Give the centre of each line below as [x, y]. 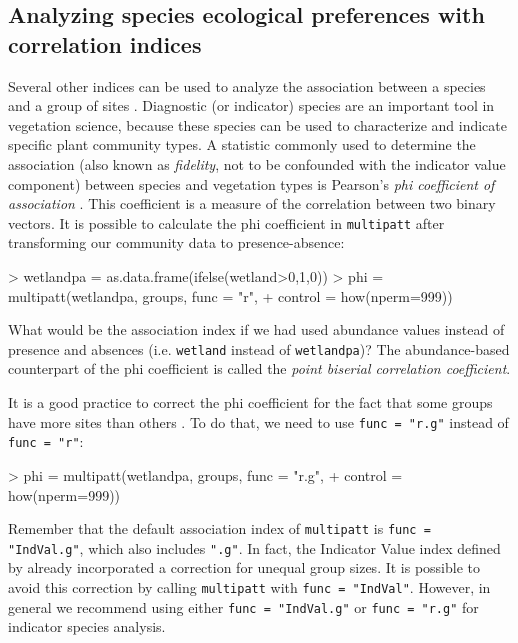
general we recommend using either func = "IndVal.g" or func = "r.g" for [243, 606]
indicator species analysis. [87, 626]
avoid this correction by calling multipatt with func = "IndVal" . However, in [249, 587]
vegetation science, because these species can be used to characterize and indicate [257, 124]
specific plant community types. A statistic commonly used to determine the [242, 144]
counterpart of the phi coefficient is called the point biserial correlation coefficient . [259, 368]
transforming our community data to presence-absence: [176, 242]
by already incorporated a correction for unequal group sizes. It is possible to [244, 567]
